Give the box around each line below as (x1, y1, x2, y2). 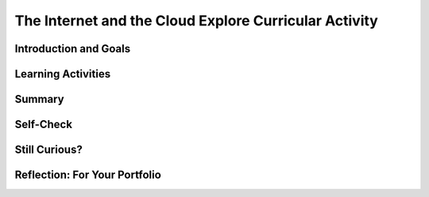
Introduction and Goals (14, 42, 131, 55)
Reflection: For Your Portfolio (14, 169, 162, 182)
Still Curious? (14, 143, 83, 157)
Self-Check (14, 118, 73, 131)
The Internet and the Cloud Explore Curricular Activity (14, 12, 379, 29)
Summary (14, 93, 64, 106)
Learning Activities (14, 67, 111, 81)
